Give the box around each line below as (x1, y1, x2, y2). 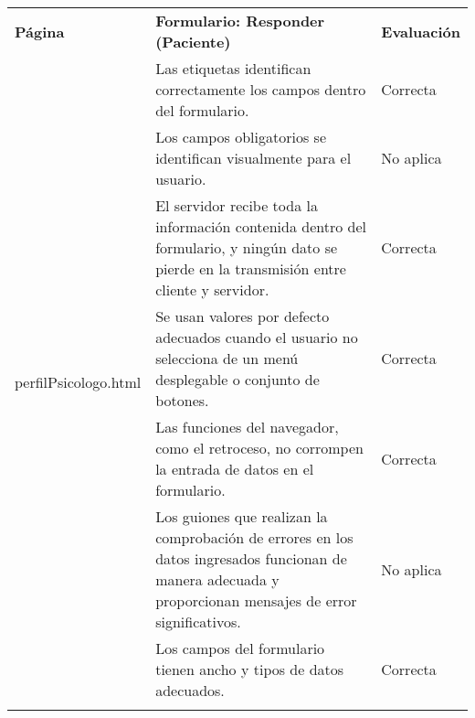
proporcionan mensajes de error (155, 590, 357, 611)
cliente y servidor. (155, 279, 269, 300)
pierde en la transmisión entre (155, 258, 346, 279)
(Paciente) (155, 31, 231, 52)
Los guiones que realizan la (155, 506, 328, 527)
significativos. (155, 611, 241, 632)
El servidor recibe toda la (155, 195, 318, 216)
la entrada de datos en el (155, 458, 314, 479)
